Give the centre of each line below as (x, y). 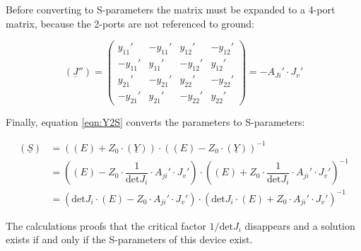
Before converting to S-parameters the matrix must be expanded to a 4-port (171, 9)
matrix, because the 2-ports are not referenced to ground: (130, 23)
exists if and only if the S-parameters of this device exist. (129, 239)
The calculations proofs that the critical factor (106, 225)
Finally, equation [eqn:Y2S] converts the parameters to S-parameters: (155, 121)
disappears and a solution (300, 225)
